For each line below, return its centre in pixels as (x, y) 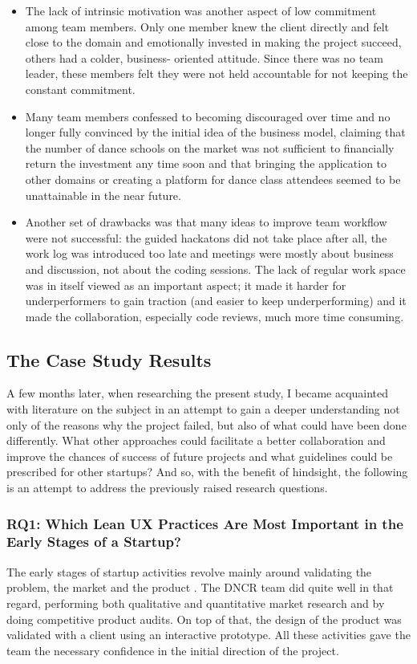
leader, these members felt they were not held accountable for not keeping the (217, 73)
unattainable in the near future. (103, 195)
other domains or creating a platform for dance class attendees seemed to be (213, 179)
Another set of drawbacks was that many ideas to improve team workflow (206, 222)
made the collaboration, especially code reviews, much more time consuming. (215, 316)
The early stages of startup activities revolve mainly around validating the (189, 571)
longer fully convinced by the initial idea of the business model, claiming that (215, 132)
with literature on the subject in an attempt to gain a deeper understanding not (203, 409)
